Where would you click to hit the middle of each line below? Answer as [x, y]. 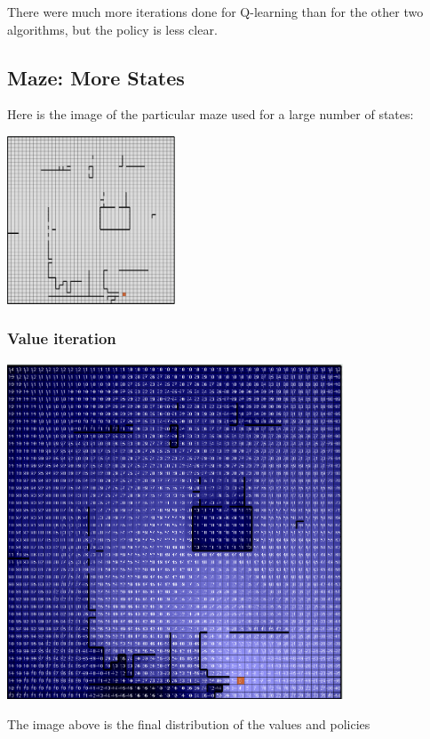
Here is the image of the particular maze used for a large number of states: [211, 114]
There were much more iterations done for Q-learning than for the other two [215, 12]
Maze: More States [96, 77]
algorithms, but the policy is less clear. [112, 29]
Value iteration [62, 338]
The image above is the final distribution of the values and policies [189, 724]
